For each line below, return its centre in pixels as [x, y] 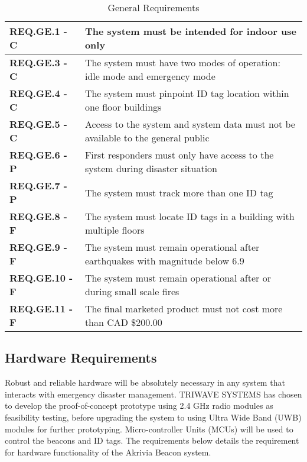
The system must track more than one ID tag [179, 192]
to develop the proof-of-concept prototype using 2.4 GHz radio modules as [139, 406]
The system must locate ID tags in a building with [190, 216]
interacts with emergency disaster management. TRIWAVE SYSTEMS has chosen [153, 394]
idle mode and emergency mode [150, 76]
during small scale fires [132, 291]
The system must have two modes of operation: [182, 62]
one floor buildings [123, 107]
